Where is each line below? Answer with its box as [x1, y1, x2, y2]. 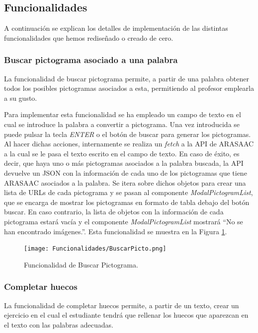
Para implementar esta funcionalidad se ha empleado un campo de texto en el [4, 109, 241, 120]
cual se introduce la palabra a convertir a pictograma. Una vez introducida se [4, 119, 240, 129]
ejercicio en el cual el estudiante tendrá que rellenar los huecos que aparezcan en [4, 310, 249, 320]
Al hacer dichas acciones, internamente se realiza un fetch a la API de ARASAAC [4, 138, 254, 149]
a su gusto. [4, 92, 37, 103]
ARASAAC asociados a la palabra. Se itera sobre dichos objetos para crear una [4, 177, 246, 188]
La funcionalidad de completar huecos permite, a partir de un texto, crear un [4, 300, 239, 310]
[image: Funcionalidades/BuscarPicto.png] [24, 245, 167, 253]
